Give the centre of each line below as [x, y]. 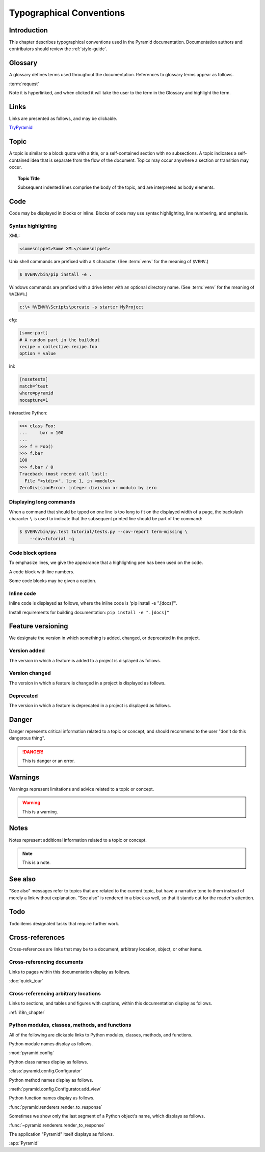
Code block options [33, 553]
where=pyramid [36, 393]
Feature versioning [39, 626]
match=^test [34, 386]
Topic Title [29, 178]
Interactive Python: [28, 413]
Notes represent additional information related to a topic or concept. [78, 840]
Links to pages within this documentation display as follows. [70, 972]
